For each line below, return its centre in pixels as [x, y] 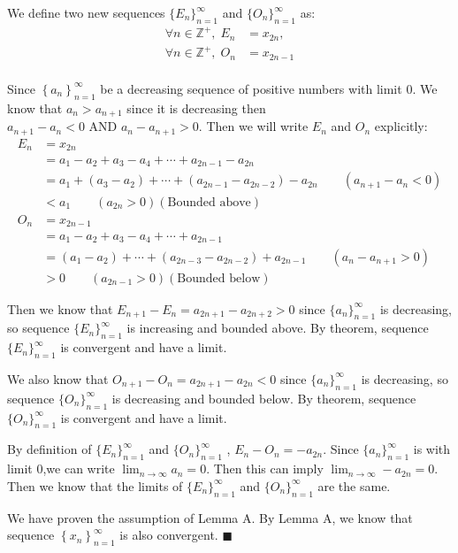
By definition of [50, 449]
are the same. [354, 485]
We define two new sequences [86, 12]
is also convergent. [169, 535]
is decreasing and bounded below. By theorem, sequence [264, 398]
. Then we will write [253, 126]
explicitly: [401, 126]
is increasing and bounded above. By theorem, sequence [278, 328]
